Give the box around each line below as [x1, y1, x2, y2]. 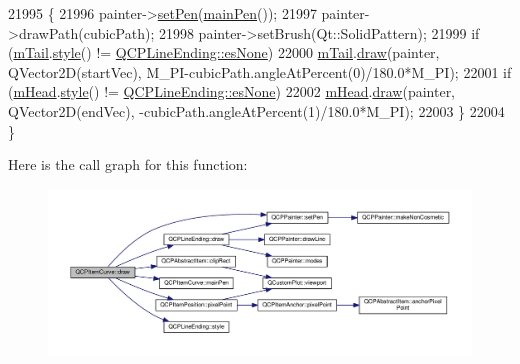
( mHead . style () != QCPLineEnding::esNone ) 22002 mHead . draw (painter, [8, 81, 456, 102]
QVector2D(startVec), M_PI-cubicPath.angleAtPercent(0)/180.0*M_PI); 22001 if [8, 61, 512, 82]
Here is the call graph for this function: [8, 154, 248, 175]
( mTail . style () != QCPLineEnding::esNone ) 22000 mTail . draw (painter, [8, 42, 440, 63]
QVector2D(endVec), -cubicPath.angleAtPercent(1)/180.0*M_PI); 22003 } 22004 [8, 100, 505, 121]
